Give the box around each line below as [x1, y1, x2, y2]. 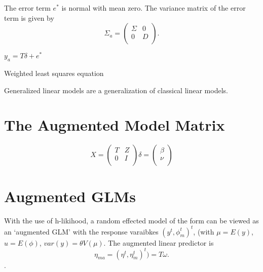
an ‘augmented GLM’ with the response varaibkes [4, 226, 159, 237]
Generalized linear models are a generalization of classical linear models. [4, 85, 228, 95]
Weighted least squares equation [4, 68, 104, 79]
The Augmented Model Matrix [4, 114, 225, 135]
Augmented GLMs [4, 185, 136, 206]
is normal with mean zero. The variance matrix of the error [61, 3, 246, 13]
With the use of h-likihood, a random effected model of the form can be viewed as [4, 215, 259, 225]
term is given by [4, 12, 54, 23]
